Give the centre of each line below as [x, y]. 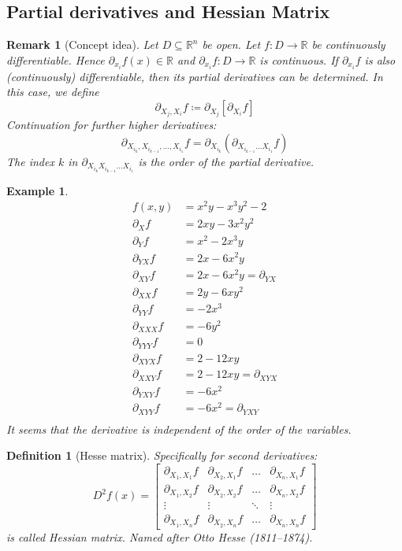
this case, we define [53, 92]
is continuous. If [299, 59]
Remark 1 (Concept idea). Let [82, 44]
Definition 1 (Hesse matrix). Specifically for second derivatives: [162, 455]
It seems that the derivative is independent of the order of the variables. [179, 429]
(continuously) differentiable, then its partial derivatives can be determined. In [195, 76]
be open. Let [231, 44]
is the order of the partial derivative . [226, 161]
